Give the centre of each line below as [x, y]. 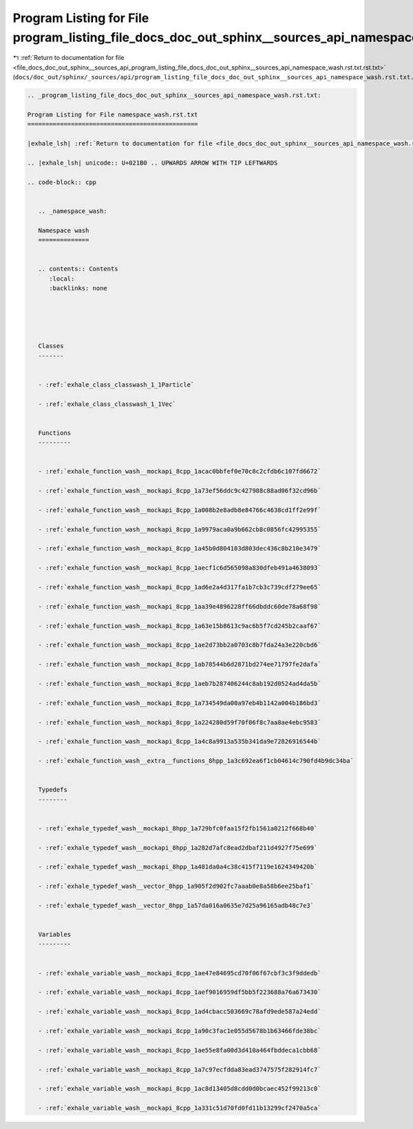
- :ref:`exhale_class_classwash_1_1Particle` [116, 385]
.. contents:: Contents [78, 269]
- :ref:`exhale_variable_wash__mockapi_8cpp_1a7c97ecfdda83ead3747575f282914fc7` [180, 1069]
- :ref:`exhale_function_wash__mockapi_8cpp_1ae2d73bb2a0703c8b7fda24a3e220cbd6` [180, 645]
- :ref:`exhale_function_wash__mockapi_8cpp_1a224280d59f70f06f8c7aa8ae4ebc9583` [180, 722]
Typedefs [53, 790]
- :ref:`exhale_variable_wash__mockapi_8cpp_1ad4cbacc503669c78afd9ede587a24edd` [180, 1012]
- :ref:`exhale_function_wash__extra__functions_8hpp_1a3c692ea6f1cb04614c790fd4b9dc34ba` [196, 761]
